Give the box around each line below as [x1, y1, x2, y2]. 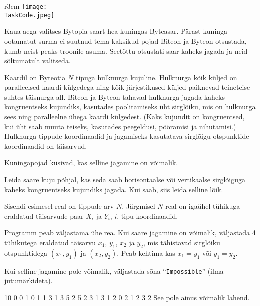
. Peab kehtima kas [117, 247, 175, 258]
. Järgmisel [122, 201, 155, 211]
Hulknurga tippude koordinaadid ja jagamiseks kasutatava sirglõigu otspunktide [4, 131, 249, 141]
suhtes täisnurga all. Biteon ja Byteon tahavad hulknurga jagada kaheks [4, 91, 225, 102]
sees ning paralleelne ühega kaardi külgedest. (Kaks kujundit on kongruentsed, [4, 111, 245, 122]
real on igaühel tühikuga [165, 201, 240, 211]
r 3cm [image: [4, 1, 47, 11]
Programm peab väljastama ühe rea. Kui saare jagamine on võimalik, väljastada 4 [4, 227, 256, 238]
